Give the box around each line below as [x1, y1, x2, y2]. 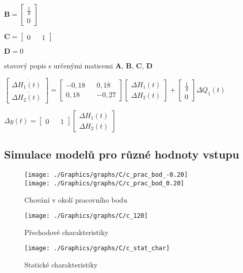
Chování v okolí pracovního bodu [24, 194, 127, 205]
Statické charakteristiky [24, 259, 98, 270]
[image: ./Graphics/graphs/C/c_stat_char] [24, 245, 170, 252]
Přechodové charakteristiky [24, 226, 109, 237]
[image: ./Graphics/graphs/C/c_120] [24, 212, 148, 220]
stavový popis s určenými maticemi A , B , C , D [4, 60, 153, 70]
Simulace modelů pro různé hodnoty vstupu [4, 146, 239, 162]
